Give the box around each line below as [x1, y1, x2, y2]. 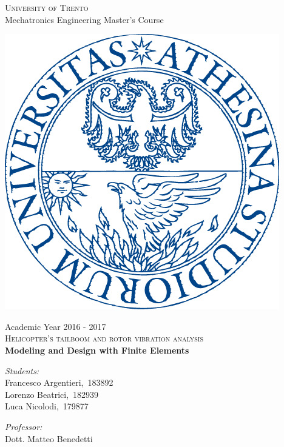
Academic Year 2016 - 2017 [5, 320, 106, 332]
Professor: [5, 420, 42, 432]
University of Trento [5, 1, 89, 13]
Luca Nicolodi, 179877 [5, 400, 89, 412]
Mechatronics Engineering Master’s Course [5, 13, 164, 25]
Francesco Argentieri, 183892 [5, 376, 113, 389]
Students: [5, 364, 39, 377]
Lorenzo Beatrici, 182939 [5, 388, 99, 400]
